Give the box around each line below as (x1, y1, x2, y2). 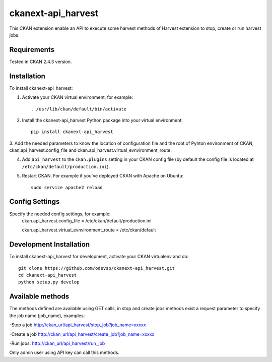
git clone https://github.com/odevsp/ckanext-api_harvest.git (18, 265, 175, 271)
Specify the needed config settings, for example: (9, 211, 111, 217)
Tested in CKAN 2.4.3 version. (9, 58, 72, 65)
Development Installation (9, 240, 90, 249)
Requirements (9, 45, 55, 54)
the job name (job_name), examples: (9, 313, 85, 319)
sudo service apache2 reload (31, 185, 103, 190)
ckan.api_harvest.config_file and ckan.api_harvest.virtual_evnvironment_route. (9, 147, 172, 153)
